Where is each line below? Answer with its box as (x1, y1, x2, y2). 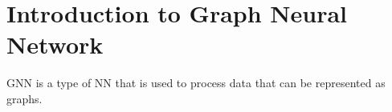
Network (6, 28, 104, 61)
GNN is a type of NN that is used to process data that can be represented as (6, 74, 386, 91)
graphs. (6, 90, 43, 106)
